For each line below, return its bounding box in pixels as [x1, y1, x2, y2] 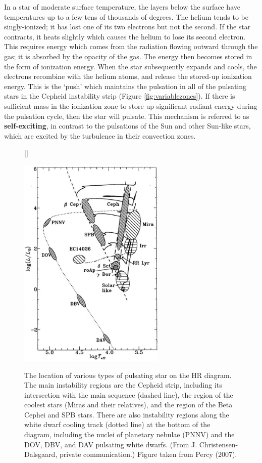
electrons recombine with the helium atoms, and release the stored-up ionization [4, 71, 252, 81]
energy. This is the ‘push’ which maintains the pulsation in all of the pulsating [4, 80, 247, 91]
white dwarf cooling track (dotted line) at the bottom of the [24, 419, 211, 430]
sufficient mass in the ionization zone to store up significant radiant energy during [4, 100, 257, 111]
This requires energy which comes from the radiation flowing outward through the [4, 41, 258, 52]
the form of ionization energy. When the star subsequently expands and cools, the [4, 61, 257, 71]
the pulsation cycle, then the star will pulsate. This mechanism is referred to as [4, 110, 249, 121]
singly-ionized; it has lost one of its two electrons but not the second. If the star [4, 21, 251, 32]
